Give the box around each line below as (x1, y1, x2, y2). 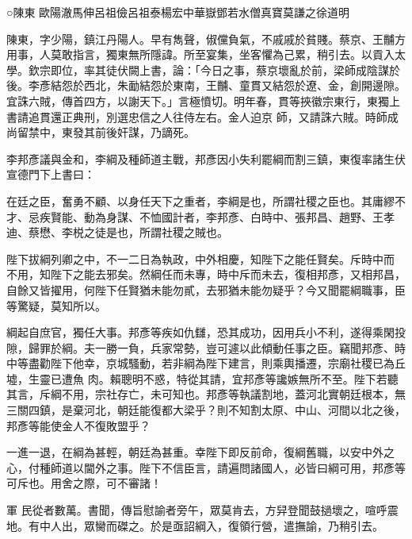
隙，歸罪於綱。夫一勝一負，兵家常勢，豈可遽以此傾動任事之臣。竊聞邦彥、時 (6, 339, 406, 356)
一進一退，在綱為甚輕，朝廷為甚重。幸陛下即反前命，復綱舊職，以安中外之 (6, 444, 395, 460)
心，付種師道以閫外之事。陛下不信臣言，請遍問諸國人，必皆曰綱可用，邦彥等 (6, 459, 406, 475)
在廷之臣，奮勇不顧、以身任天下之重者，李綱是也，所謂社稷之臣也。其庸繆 (6, 192, 395, 209)
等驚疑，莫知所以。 (6, 297, 106, 314)
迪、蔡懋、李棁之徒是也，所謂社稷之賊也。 (6, 224, 228, 241)
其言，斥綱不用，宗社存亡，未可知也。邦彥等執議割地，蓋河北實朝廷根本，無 (6, 386, 406, 402)
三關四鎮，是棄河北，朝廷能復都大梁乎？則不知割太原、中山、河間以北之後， (6, 402, 406, 418)
